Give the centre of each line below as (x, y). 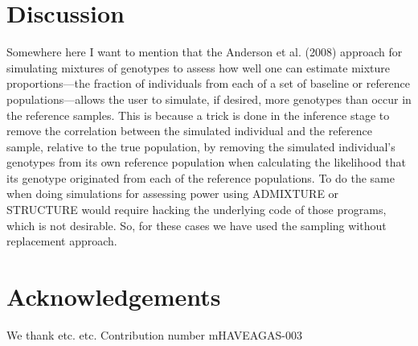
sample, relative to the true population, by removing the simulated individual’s (201, 146)
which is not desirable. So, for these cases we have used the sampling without (197, 225)
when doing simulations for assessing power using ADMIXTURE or (173, 194)
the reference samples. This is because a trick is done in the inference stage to (198, 115)
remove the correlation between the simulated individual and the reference (189, 131)
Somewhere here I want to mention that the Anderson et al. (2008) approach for (205, 52)
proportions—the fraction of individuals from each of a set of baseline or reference (208, 83)
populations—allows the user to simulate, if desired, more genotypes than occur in (209, 99)
